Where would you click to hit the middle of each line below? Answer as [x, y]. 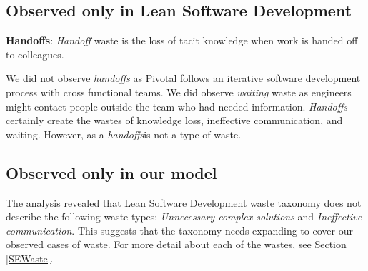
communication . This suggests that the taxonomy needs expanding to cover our [179, 230]
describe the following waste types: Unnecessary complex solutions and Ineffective [184, 216]
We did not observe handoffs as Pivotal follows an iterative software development [183, 78]
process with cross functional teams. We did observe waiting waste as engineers [179, 92]
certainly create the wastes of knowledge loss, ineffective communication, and [174, 120]
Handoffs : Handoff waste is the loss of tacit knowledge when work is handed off [182, 40]
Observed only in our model [111, 172]
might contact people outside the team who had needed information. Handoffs [177, 106]
